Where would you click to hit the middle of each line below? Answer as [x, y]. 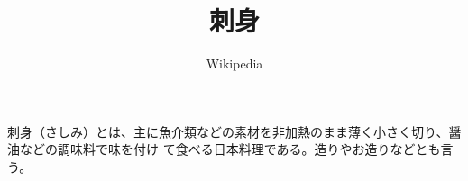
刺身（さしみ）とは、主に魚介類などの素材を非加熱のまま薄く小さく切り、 [228, 131]
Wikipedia [234, 63]
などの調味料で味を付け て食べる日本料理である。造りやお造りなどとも [230, 149]
